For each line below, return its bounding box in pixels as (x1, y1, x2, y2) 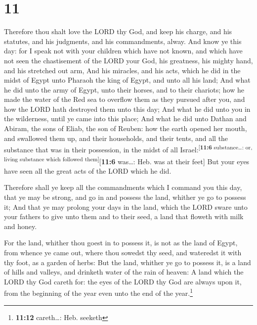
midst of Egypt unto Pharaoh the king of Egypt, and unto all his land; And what (4, 75, 251, 85)
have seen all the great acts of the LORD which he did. (4, 165, 171, 176)
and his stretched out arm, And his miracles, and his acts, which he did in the (4, 65, 241, 75)
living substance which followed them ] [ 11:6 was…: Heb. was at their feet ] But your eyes (4, 154, 250, 166)
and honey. (4, 221, 37, 231)
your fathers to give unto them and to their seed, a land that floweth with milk (4, 211, 244, 222)
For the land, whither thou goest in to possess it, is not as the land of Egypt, (4, 237, 238, 248)
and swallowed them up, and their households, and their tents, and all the (4, 133, 228, 143)
